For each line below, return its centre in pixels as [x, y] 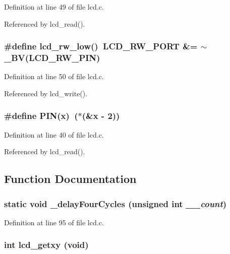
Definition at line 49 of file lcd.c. [54, 7]
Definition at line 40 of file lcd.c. [54, 134]
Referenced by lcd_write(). [46, 93]
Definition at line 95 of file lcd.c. [54, 222]
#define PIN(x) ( [41, 116]
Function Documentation [70, 179]
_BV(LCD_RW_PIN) [52, 58]
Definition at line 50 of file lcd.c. [54, 76]
